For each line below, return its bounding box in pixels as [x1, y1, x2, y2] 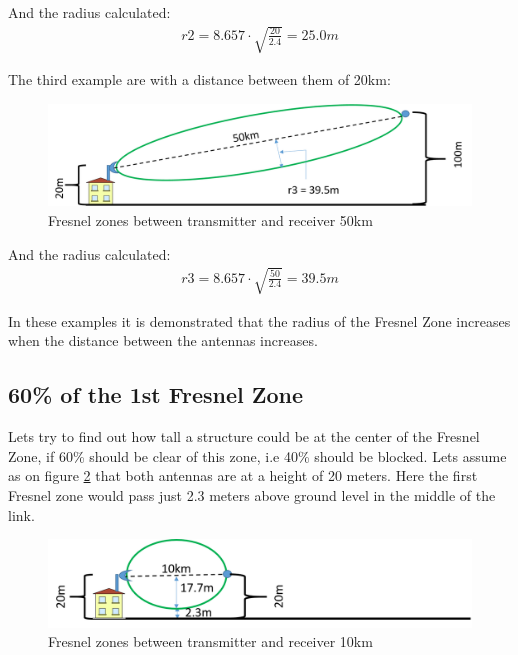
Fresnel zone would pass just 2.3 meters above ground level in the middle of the [8, 484, 496, 505]
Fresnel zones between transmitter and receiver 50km [48, 210, 373, 231]
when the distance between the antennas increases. [8, 330, 318, 351]
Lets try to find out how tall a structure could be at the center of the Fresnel [8, 426, 480, 447]
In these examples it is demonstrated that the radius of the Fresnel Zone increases [8, 310, 511, 331]
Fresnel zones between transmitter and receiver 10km [48, 631, 373, 652]
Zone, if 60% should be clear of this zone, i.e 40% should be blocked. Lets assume [8, 445, 507, 466]
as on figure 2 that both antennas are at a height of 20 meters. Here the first [8, 465, 478, 486]
